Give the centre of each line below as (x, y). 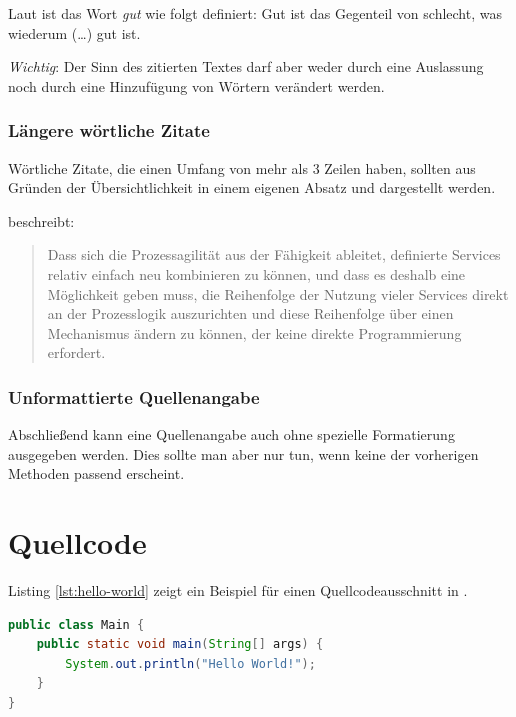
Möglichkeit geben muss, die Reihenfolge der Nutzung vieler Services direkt (278, 293)
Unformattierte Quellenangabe (134, 396)
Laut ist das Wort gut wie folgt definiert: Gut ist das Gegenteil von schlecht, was (255, 13)
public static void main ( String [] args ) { (180, 644)
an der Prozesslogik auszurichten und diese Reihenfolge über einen (250, 313)
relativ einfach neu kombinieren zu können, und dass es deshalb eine (256, 273)
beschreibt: (41, 220)
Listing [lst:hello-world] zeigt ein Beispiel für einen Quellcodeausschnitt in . (238, 590)
